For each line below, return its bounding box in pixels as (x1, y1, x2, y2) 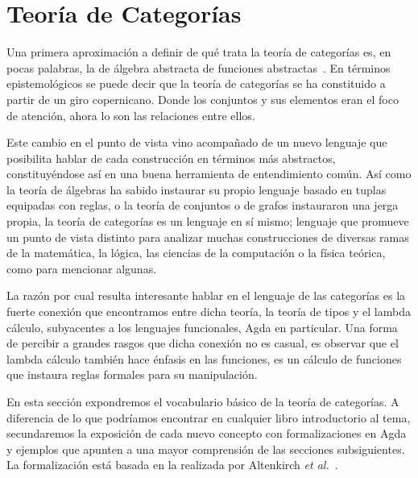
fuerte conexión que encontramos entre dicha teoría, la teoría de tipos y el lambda (6, 303, 411, 320)
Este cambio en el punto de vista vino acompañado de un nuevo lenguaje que (6, 134, 387, 151)
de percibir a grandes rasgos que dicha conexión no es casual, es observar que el (6, 335, 399, 351)
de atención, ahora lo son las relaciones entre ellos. (6, 106, 255, 123)
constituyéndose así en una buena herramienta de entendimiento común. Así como (6, 165, 412, 182)
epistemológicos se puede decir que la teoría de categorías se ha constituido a (6, 75, 386, 92)
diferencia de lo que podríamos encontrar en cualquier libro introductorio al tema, (6, 409, 411, 426)
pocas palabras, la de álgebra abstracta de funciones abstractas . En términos (6, 59, 391, 76)
